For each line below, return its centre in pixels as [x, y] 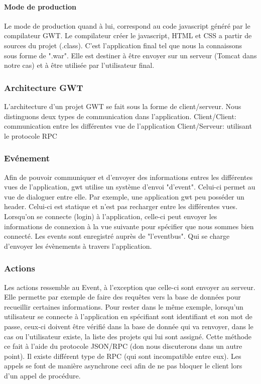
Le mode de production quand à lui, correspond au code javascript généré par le [127, 25]
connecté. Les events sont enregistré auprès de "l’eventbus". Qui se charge [117, 236]
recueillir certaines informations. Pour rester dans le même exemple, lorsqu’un [124, 306]
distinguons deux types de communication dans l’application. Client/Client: [120, 116]
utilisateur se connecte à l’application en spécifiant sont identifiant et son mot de [128, 316]
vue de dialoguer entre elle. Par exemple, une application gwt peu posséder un [124, 196]
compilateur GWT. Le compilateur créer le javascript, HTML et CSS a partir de [128, 35]
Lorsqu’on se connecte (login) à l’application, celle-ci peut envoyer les [111, 216]
